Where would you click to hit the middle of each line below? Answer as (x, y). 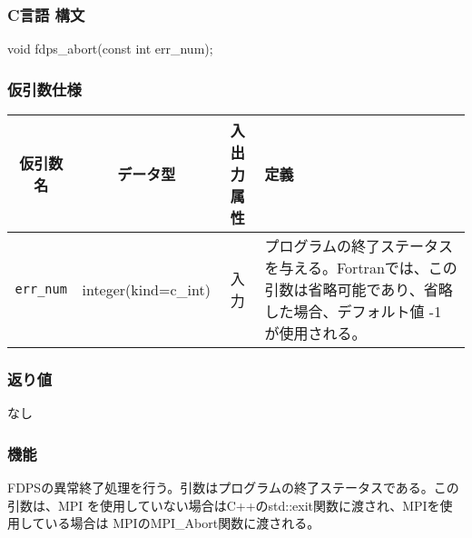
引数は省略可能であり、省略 (359, 290)
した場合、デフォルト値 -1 (353, 312)
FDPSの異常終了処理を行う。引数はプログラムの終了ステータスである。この (233, 488)
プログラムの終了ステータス (359, 246)
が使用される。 (315, 334)
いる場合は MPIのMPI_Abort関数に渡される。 (182, 523)
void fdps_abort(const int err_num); (110, 49)
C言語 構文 (46, 14)
